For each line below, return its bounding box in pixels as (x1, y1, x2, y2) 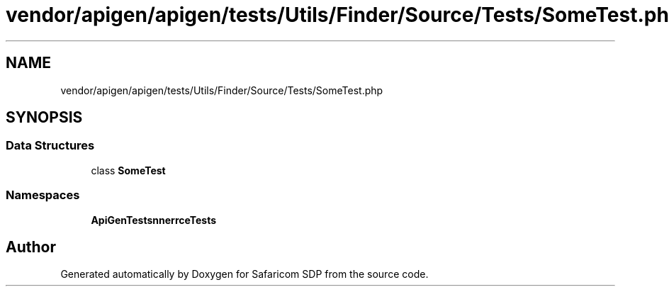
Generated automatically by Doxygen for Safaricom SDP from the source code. (60, 268, 429, 281)
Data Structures (6, 138, 95, 153)
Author (6, 237, 56, 256)
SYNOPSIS (6, 108, 83, 127)
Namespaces (6, 188, 80, 203)
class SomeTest (91, 164, 166, 176)
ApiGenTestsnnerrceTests (91, 213, 217, 226)
